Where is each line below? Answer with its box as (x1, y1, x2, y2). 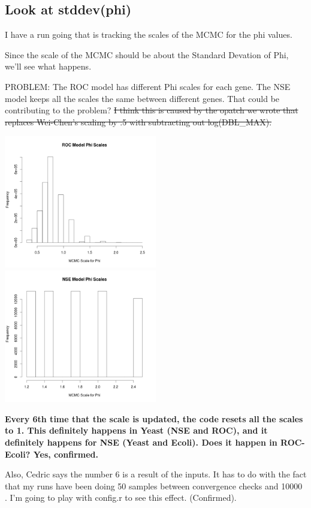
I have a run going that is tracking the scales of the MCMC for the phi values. (5, 28, 292, 41)
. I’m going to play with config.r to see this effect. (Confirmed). (5, 491, 237, 504)
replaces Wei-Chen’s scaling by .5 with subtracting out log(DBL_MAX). (5, 115, 272, 128)
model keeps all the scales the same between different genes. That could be (5, 92, 280, 104)
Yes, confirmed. (33, 447, 99, 460)
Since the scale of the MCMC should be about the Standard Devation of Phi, (5, 48, 289, 61)
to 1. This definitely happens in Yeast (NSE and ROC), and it (5, 424, 268, 437)
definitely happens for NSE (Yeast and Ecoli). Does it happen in (5, 435, 277, 448)
